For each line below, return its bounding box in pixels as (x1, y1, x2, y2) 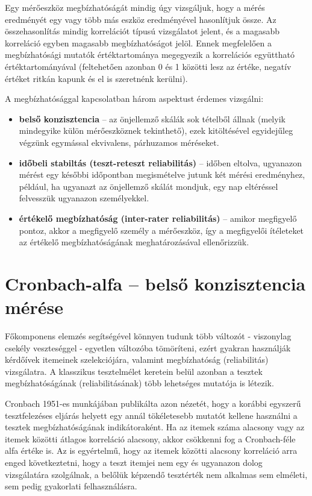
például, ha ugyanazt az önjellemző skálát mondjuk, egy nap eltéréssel (19, 180, 278, 192)
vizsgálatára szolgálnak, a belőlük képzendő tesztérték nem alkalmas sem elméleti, (5, 468, 308, 480)
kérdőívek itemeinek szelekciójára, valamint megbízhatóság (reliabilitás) (5, 353, 269, 366)
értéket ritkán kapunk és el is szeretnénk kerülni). (5, 72, 188, 84)
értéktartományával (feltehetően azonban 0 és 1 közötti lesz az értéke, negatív (5, 60, 292, 72)
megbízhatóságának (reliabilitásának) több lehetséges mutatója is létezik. (5, 377, 274, 389)
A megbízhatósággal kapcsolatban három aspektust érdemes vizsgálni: (5, 92, 264, 105)
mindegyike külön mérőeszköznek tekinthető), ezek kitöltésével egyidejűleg (19, 124, 293, 137)
